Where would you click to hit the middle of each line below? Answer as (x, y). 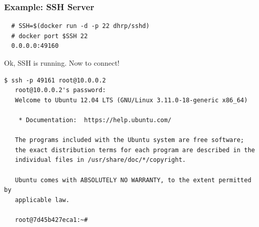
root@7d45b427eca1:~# (51, 220)
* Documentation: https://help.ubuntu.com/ (95, 120)
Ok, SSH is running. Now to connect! (62, 63)
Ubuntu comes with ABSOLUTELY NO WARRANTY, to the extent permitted (133, 180)
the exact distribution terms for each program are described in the (135, 150)
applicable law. (42, 200)
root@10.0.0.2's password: (60, 90)
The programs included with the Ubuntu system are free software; (129, 140)
